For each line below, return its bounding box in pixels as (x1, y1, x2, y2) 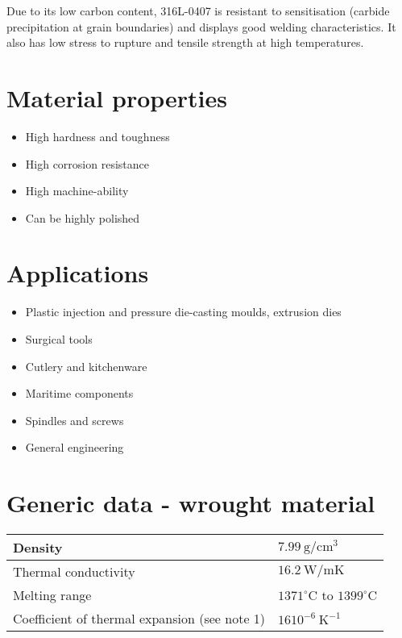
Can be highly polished (25, 209, 140, 226)
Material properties (6, 81, 228, 114)
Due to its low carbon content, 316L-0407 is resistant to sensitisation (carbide (6, 2, 390, 19)
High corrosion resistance (25, 155, 149, 172)
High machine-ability (25, 182, 129, 199)
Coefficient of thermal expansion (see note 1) (13, 609, 266, 628)
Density (13, 538, 63, 557)
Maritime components (25, 385, 134, 402)
